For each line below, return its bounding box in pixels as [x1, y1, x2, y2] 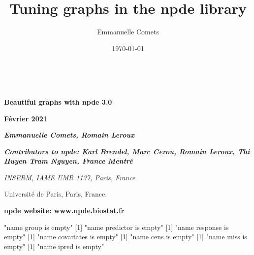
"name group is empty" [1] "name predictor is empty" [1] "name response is [4, 222, 229, 232]
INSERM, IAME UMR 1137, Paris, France [4, 172, 135, 182]
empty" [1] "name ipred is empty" [4, 241, 104, 251]
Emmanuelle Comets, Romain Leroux [4, 130, 135, 140]
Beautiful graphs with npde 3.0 [4, 96, 112, 107]
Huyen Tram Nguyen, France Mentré [4, 156, 133, 166]
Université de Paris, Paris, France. [4, 189, 107, 199]
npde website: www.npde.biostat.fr [4, 205, 125, 216]
